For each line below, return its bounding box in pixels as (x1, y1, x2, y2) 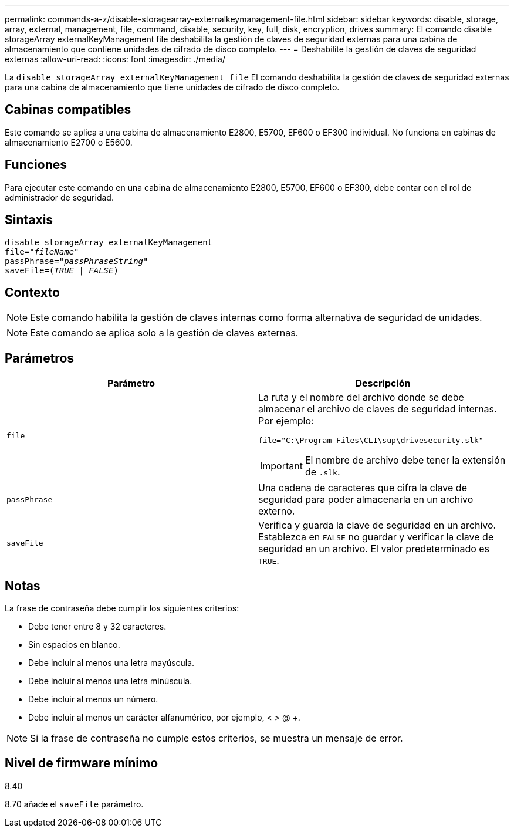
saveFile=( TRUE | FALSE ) (5, 265, 119, 275)
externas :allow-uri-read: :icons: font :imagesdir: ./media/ (5, 54, 225, 64)
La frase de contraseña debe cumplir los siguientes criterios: (5, 603, 239, 614)
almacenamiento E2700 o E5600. (5, 137, 133, 147)
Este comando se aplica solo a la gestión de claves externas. (30, 327, 299, 339)
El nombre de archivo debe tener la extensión (305, 454, 506, 466)
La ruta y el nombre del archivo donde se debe (258, 391, 464, 404)
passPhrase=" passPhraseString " (5, 256, 148, 266)
